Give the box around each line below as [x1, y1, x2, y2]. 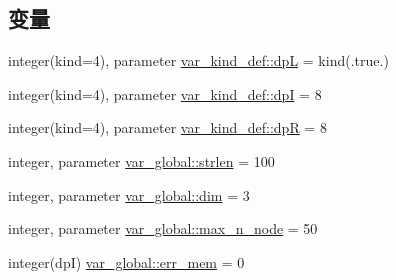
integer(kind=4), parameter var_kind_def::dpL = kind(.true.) [8, 50, 389, 71]
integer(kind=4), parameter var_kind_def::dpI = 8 [8, 83, 322, 104]
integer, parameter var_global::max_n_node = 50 [8, 218, 318, 239]
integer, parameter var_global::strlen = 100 [8, 150, 275, 171]
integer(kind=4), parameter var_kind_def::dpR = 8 [8, 117, 327, 138]
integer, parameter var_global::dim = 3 [8, 184, 250, 205]
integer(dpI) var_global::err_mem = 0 [8, 251, 245, 272]
